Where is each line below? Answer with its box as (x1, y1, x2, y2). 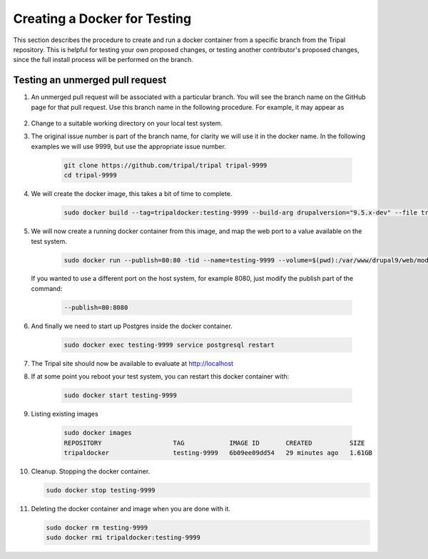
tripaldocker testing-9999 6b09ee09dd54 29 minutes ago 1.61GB (63, 448, 372, 456)
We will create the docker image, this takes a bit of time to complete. (31, 190, 233, 198)
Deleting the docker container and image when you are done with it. (31, 504, 231, 513)
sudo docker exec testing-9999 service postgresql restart (63, 341, 275, 349)
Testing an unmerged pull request (13, 74, 167, 86)
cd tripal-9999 (63, 171, 117, 180)
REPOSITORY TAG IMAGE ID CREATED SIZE (63, 439, 365, 447)
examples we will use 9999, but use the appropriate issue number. (31, 142, 226, 150)
